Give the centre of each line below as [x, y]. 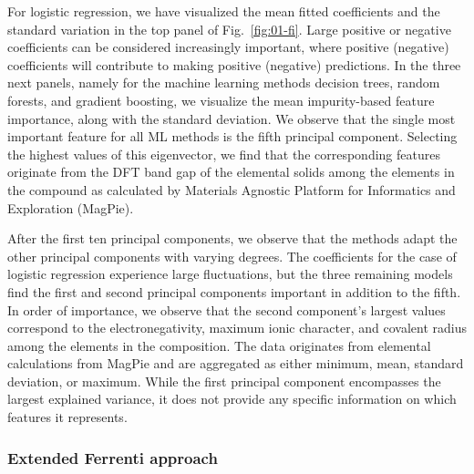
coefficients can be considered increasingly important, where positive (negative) [228, 47]
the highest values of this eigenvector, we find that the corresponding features [224, 154]
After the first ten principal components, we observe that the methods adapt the [232, 238]
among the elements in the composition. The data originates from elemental [219, 345]
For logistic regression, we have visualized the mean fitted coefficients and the [224, 11]
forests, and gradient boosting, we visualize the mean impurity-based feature [221, 100]
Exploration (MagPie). [71, 207]
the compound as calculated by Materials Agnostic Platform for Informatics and [232, 189]
